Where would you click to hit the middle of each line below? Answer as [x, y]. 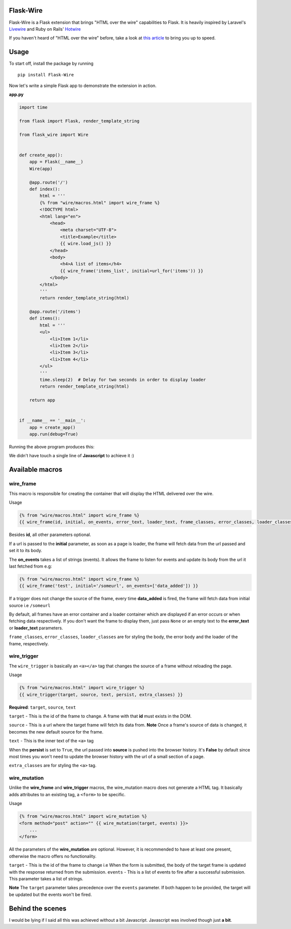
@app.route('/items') [55, 312]
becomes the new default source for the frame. [56, 732]
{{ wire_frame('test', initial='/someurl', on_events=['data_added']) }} [109, 586]
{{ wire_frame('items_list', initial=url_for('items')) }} [132, 271]
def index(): [45, 189]
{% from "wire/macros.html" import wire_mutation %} [83, 816]
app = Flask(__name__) [56, 162]
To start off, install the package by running [51, 64]
